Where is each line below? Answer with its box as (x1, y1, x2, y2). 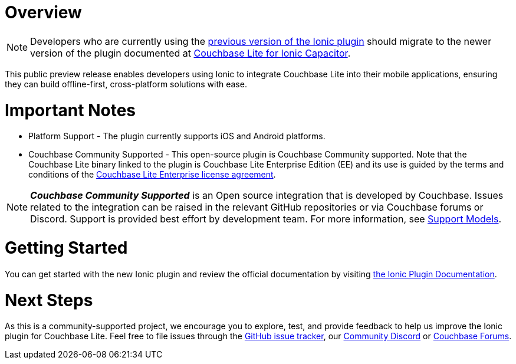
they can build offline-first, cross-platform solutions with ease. (5, 78, 247, 89)
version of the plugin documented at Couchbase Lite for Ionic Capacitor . (30, 47, 351, 59)
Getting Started (5, 238, 128, 258)
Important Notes (5, 100, 136, 120)
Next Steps (5, 290, 93, 310)
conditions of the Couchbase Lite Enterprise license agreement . (28, 169, 276, 180)
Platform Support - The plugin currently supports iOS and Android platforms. (28, 131, 326, 142)
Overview (5, 2, 82, 22)
